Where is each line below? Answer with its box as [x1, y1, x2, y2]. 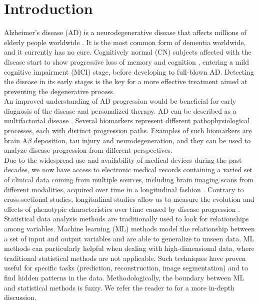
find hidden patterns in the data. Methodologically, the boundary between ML [4, 272, 244, 282]
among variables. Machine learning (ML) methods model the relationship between [4, 223, 255, 233]
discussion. [4, 292, 36, 302]
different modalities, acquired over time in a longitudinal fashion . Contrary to [4, 184, 244, 194]
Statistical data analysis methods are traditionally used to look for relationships [4, 213, 249, 224]
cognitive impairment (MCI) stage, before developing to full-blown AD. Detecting [4, 66, 254, 77]
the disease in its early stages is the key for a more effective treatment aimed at [4, 76, 248, 87]
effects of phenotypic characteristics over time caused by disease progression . [4, 203, 240, 214]
